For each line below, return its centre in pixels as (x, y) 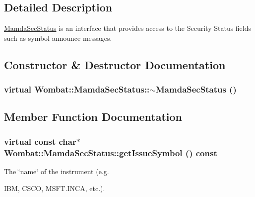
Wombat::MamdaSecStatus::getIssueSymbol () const (111, 152)
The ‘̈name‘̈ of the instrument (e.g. (57, 171)
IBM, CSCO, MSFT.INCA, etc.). (55, 188)
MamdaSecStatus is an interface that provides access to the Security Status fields (128, 28)
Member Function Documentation (93, 117)
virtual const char (40, 141)
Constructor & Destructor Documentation (115, 64)
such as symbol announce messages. (58, 38)
